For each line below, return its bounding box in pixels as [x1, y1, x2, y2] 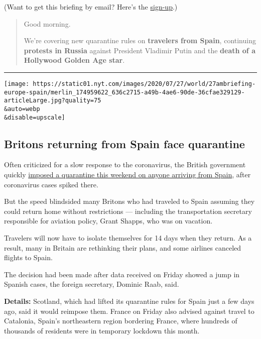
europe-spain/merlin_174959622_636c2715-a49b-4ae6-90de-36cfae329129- [4, 88, 245, 96]
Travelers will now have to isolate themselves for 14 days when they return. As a [4, 233, 252, 243]
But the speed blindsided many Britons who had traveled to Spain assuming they [4, 196, 255, 206]
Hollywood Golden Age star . [24, 55, 125, 65]
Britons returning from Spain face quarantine [4, 136, 245, 151]
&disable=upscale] [4, 114, 65, 121]
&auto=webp [4, 105, 40, 112]
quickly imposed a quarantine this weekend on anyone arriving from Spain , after [4, 169, 251, 180]
